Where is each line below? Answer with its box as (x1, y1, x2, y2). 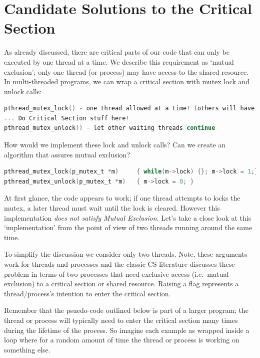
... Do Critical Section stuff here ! (4, 114, 129, 122)
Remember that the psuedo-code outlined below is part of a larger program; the (4, 305, 249, 315)
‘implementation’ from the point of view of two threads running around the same (4, 222, 252, 233)
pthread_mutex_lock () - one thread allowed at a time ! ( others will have (4, 105, 255, 112)
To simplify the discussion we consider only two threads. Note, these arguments (4, 249, 247, 259)
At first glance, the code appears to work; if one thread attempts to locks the (4, 193, 240, 203)
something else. (4, 344, 50, 354)
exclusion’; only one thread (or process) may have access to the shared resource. (4, 66, 249, 77)
